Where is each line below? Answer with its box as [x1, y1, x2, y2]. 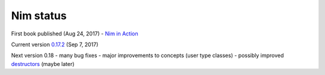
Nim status [11, 9, 67, 22]
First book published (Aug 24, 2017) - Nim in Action [11, 30, 138, 37]
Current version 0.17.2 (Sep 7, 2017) [11, 41, 99, 48]
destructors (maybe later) [11, 60, 75, 67]
